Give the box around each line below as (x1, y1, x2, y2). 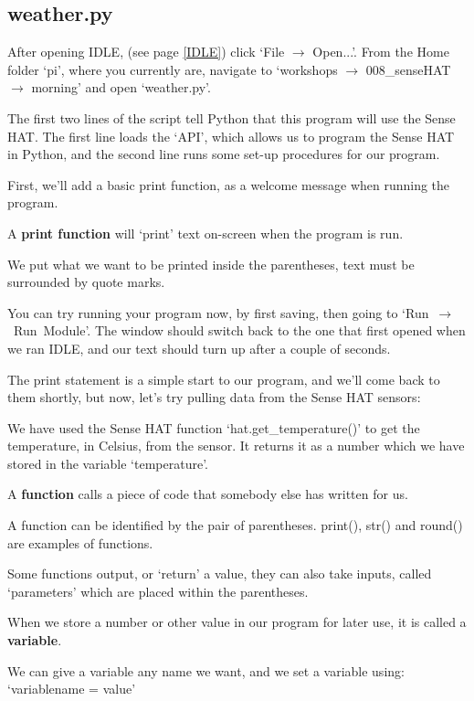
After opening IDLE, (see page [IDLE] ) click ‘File (7, 42, 285, 61)
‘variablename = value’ (7, 679, 136, 698)
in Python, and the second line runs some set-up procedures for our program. (7, 144, 440, 164)
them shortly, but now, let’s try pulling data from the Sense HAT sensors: (7, 388, 421, 407)
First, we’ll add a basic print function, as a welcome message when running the (7, 175, 450, 194)
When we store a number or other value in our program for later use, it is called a (7, 612, 467, 632)
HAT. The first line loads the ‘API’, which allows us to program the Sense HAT (7, 126, 455, 145)
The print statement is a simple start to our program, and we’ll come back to (7, 369, 440, 388)
